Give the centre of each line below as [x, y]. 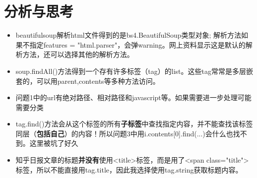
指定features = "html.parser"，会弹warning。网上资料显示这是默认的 [137, 44]
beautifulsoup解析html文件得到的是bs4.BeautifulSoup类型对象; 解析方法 [128, 35]
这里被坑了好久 [54, 143]
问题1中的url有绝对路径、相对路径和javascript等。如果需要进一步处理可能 [133, 97]
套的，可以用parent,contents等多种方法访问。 [88, 81]
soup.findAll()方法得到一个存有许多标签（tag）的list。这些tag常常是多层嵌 [134, 71]
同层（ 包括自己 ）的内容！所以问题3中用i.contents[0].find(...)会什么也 [124, 133]
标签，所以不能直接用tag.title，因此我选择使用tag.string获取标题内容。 [129, 169]
